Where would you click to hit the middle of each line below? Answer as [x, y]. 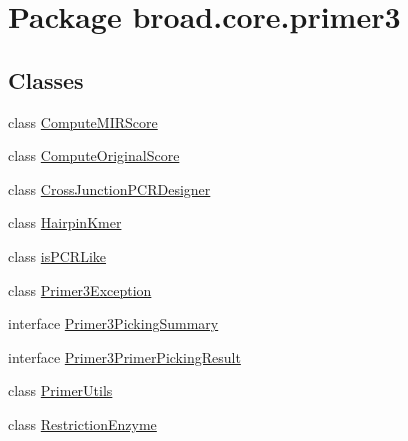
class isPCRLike [57, 255]
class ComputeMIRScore [83, 121]
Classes [46, 79]
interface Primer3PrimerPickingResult [124, 356]
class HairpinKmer [65, 222]
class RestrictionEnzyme [82, 423]
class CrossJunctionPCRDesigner [109, 188]
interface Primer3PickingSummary [113, 323]
